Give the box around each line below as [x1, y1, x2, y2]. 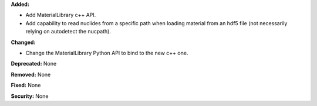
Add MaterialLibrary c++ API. [25, 12, 96, 19]
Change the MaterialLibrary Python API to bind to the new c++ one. [25, 49, 188, 56]
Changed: [11, 39, 36, 46]
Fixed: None [11, 82, 41, 89]
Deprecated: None [11, 60, 57, 67]
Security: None [11, 93, 49, 100]
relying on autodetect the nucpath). [25, 28, 112, 35]
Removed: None [11, 71, 51, 78]
